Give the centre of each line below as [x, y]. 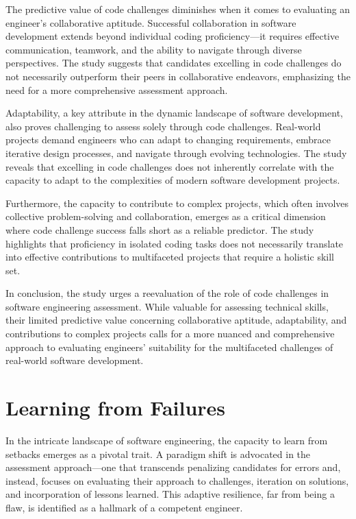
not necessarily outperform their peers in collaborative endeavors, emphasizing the [178, 76]
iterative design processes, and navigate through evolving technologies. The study [176, 153]
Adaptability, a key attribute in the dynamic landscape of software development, [174, 113]
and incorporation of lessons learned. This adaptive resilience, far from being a [170, 494]
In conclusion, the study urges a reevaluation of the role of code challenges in [167, 293]
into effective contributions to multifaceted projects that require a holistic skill [170, 257]
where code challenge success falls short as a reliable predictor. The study [160, 229]
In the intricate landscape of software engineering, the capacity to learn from [167, 440]
